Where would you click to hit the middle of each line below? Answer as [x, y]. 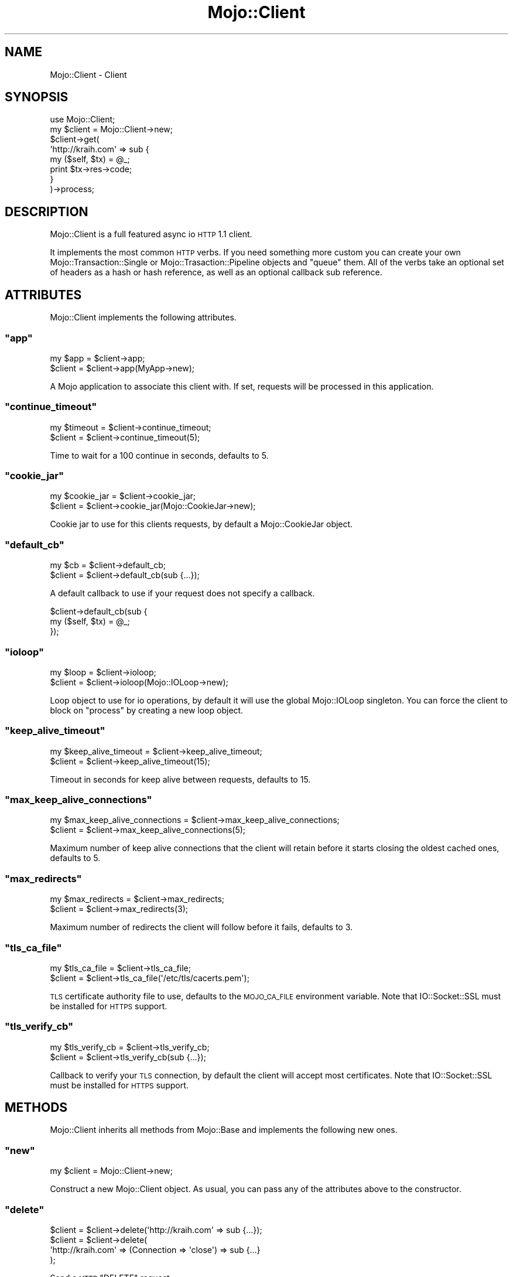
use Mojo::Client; [83, 119]
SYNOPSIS [37, 97]
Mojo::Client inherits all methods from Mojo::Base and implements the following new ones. [224, 1130]
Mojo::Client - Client [88, 74]
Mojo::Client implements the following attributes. [143, 317]
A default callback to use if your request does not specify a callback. [182, 593]
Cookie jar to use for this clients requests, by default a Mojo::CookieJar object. [201, 524]
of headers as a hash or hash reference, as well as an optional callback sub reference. [216, 272]
